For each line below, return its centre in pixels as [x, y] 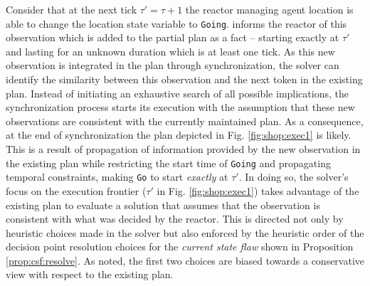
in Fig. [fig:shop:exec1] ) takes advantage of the [258, 190]
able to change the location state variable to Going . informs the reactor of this [176, 23]
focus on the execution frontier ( [76, 190]
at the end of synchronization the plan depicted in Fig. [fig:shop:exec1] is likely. [179, 135]
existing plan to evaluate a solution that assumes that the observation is [163, 205]
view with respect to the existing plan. [90, 274]
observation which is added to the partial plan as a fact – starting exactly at [173, 37]
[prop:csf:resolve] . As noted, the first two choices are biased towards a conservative [185, 260]
